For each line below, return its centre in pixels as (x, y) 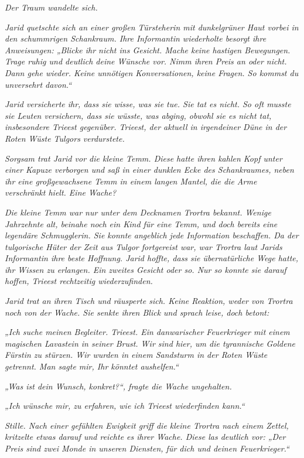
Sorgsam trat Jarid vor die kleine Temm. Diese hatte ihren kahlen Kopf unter (144, 158)
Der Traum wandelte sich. (51, 7)
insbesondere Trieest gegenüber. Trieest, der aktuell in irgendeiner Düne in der (146, 127)
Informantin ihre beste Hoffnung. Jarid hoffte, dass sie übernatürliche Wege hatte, (152, 258)
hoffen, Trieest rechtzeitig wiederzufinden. (79, 281)
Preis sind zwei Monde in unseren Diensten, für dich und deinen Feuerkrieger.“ (147, 448)
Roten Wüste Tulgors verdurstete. (65, 138)
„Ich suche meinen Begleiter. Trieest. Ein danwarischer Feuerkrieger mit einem (147, 332)
